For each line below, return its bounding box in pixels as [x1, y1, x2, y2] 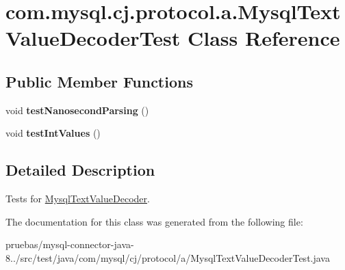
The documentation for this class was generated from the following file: [5, 214, 303, 228]
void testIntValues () [5, 126, 101, 140]
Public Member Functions [5, 70, 193, 92]
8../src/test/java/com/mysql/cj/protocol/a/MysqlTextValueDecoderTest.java [5, 250, 330, 265]
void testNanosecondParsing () [5, 103, 149, 117]
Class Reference [187, 24, 340, 52]
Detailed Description [5, 159, 155, 180]
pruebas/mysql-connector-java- [5, 237, 134, 252]
